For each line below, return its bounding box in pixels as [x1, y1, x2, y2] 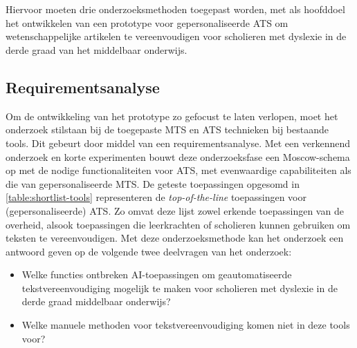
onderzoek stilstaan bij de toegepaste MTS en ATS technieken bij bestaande [6, 122, 329, 137]
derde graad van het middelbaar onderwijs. [6, 42, 187, 57]
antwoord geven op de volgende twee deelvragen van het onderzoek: [6, 244, 292, 258]
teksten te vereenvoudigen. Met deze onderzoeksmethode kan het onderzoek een [6, 231, 344, 245]
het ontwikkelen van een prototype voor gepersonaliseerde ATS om [6, 15, 289, 30]
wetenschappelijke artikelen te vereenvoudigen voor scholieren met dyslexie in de [6, 29, 347, 43]
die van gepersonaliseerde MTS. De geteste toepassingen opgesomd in [6, 176, 300, 191]
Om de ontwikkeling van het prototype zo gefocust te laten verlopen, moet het [6, 108, 338, 123]
